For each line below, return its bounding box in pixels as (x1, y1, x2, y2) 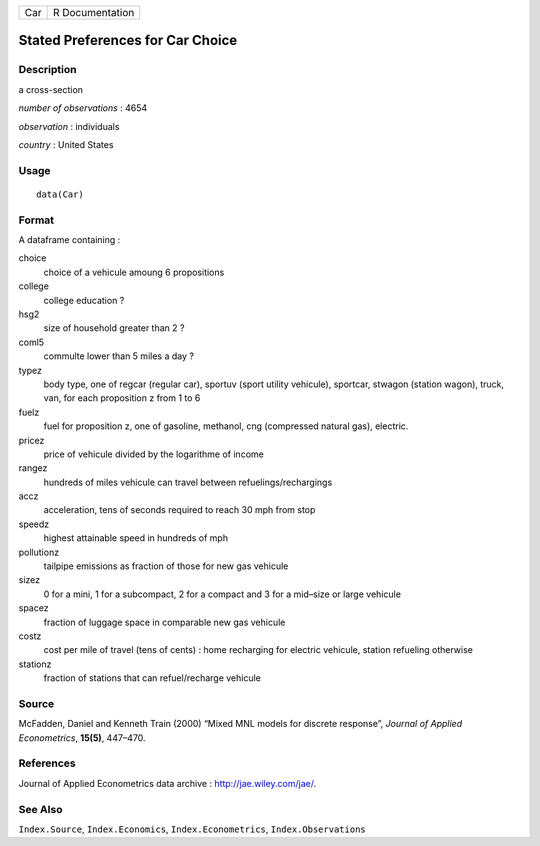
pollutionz (18, 546, 60, 558)
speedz (18, 518, 50, 530)
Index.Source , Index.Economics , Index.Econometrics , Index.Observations (18, 823, 366, 835)
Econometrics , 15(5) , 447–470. (18, 731, 146, 744)
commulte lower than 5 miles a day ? (43, 350, 195, 362)
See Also (18, 802, 63, 816)
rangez (18, 462, 48, 474)
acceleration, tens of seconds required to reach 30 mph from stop (43, 504, 316, 516)
